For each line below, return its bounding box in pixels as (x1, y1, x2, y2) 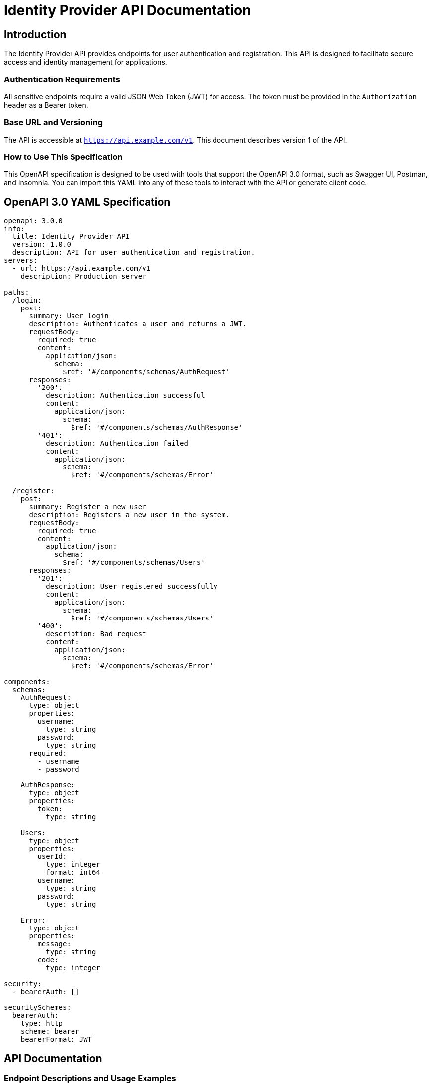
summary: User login (29, 312, 109, 320)
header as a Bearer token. (4, 100, 88, 109)
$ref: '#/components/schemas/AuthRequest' (63, 368, 230, 376)
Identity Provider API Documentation (4, 2, 251, 19)
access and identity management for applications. (4, 58, 167, 67)
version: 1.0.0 (12, 240, 71, 249)
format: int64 (46, 868, 100, 877)
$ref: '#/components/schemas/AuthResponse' (71, 423, 243, 432)
